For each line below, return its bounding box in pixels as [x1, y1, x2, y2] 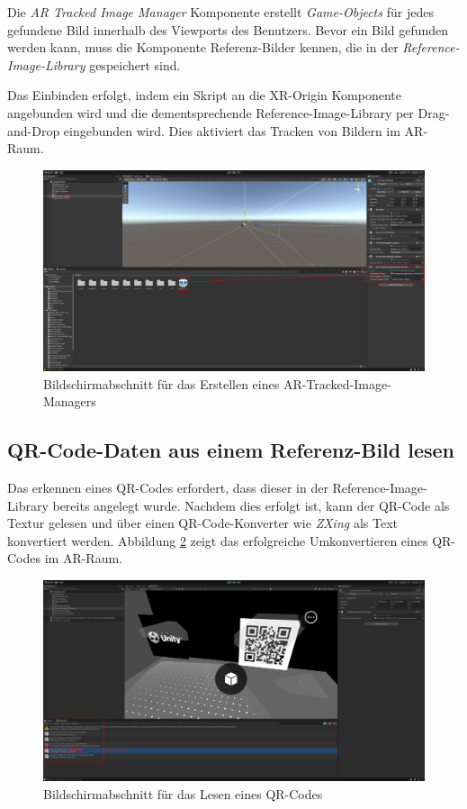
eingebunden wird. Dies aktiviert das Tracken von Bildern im [63, 121, 400, 140]
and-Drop [7, 121, 60, 140]
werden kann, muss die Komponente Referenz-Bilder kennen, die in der [7, 38, 399, 57]
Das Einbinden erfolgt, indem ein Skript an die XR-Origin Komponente [7, 86, 401, 105]
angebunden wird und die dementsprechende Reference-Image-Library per [7, 103, 414, 122]
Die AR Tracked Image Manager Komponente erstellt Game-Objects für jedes [7, 3, 434, 21]
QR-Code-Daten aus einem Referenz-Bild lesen [7, 436, 455, 464]
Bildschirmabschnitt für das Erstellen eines [43, 374, 280, 393]
